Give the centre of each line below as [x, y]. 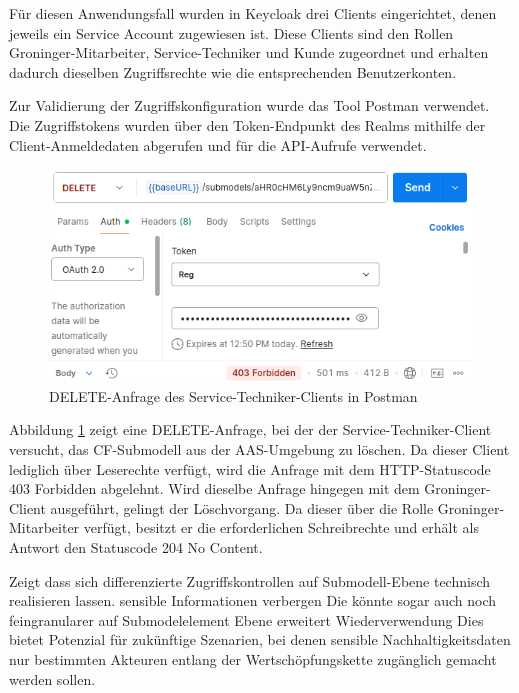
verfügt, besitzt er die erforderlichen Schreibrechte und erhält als [281, 527]
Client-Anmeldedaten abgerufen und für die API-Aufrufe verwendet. [218, 144]
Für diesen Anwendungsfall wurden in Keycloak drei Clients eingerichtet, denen [253, 13]
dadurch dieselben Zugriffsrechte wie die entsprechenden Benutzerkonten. [233, 71]
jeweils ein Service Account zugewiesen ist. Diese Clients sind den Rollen [231, 32]
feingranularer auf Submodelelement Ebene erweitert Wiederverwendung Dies [246, 619]
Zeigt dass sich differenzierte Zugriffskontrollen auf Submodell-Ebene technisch [250, 580]
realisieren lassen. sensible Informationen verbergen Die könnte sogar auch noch [252, 600]
